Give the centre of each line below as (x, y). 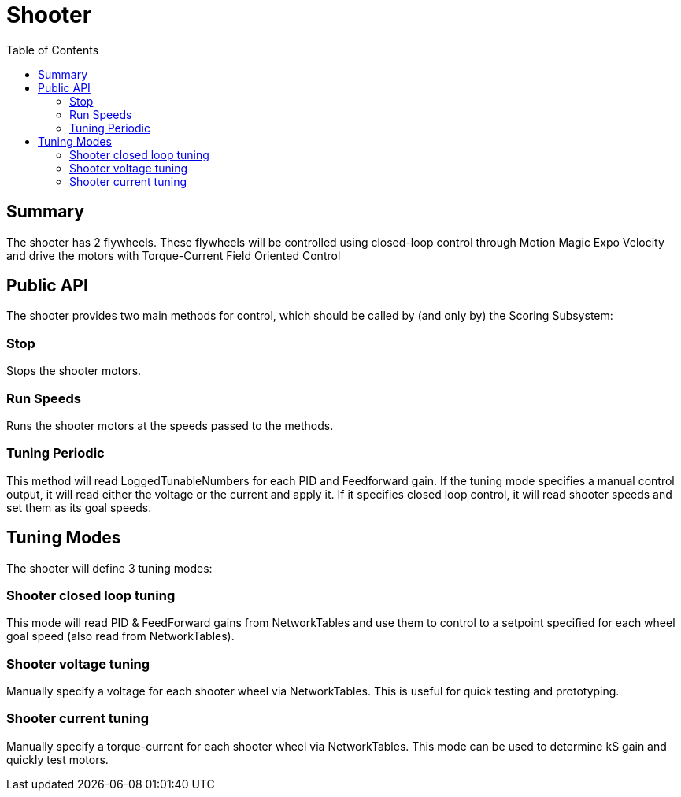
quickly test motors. (57, 759)
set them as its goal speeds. (79, 507)
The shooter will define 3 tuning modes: (109, 568)
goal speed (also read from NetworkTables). (120, 636)
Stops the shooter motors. (74, 371)
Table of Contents (53, 50)
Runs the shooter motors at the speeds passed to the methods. (170, 425)
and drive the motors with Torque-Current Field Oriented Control (174, 255)
